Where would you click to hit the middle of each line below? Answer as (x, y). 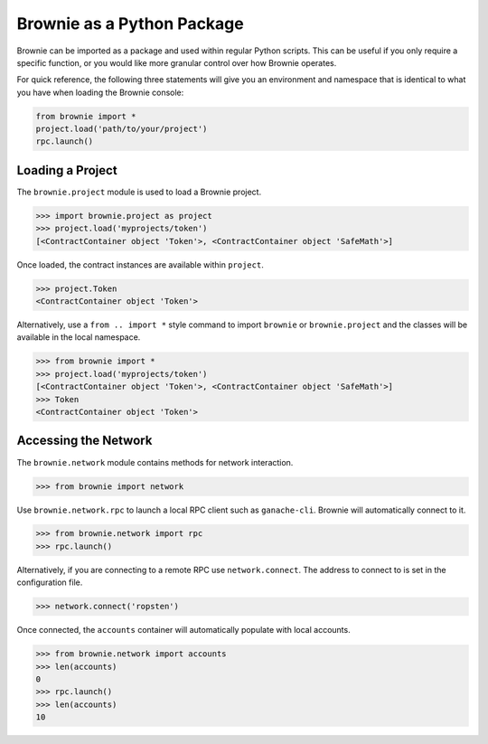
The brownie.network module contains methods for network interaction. (155, 462)
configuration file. (50, 582)
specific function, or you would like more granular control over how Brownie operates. (177, 62)
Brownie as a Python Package (130, 24)
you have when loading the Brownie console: (100, 92)
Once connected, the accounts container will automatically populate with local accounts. (184, 630)
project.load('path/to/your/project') (122, 129)
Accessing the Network (84, 441)
